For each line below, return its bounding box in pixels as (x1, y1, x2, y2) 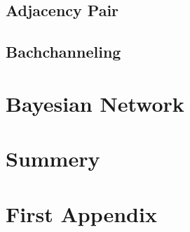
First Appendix (6, 199, 157, 228)
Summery (6, 144, 100, 173)
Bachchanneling (6, 41, 121, 63)
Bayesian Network (6, 89, 184, 117)
